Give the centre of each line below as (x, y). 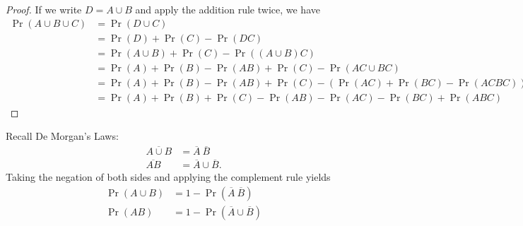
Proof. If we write (44, 9)
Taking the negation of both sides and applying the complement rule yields (168, 177)
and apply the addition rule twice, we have (228, 9)
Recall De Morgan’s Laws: (62, 136)
